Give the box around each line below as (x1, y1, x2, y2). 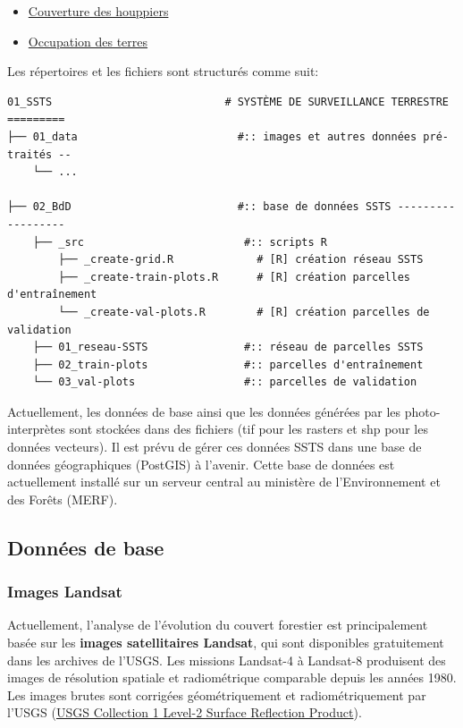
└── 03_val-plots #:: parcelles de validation (32, 376, 417, 389)
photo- (404, 402, 441, 420)
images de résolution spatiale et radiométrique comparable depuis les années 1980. (7, 668, 457, 687)
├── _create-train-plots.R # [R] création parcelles (58, 270, 411, 284)
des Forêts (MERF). (7, 489, 118, 508)
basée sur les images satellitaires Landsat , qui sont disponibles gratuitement (7, 633, 444, 652)
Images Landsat (7, 580, 122, 603)
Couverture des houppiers (28, 2, 169, 20)
